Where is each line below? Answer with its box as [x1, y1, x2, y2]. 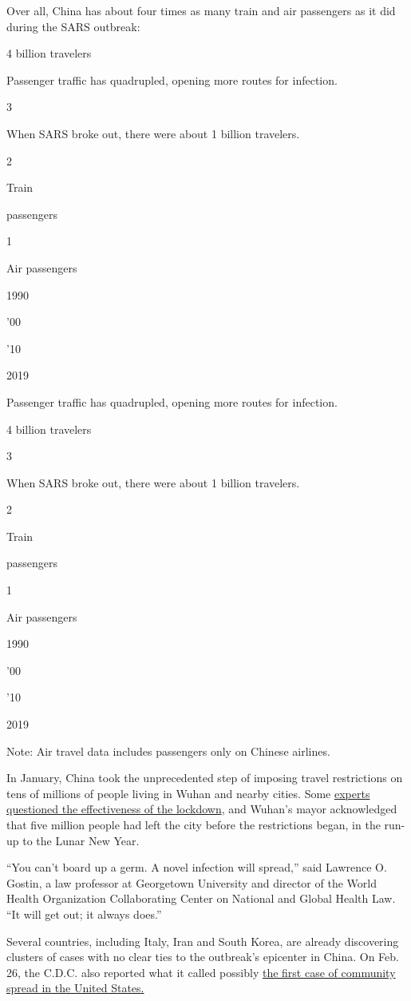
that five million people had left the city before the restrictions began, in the [6, 816, 381, 832]
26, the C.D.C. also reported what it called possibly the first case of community [6, 963, 396, 980]
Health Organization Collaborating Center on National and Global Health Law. [6, 890, 396, 907]
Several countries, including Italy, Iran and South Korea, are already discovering [6, 932, 399, 949]
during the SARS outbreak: [6, 18, 140, 34]
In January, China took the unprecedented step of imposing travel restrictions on [6, 769, 403, 786]
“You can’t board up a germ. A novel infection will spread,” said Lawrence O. [6, 859, 387, 876]
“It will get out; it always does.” [6, 905, 162, 922]
